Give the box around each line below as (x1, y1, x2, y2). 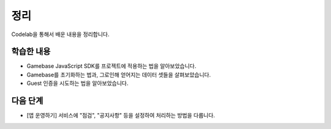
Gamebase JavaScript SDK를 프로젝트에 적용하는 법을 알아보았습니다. (26, 62, 196, 70)
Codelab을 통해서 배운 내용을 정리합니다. (11, 31, 110, 38)
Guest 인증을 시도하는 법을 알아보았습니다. (26, 79, 129, 87)
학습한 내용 (11, 46, 51, 57)
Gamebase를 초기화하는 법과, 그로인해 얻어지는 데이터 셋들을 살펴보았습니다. (26, 71, 211, 78)
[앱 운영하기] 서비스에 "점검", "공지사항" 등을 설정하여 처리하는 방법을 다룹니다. (26, 112, 215, 119)
